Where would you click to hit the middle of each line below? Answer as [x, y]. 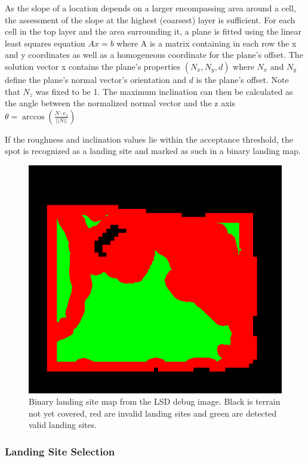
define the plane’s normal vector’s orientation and [96, 79]
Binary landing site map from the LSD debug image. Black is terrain [155, 401]
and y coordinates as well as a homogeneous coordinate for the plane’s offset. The [154, 55]
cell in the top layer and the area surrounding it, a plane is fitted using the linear [153, 31]
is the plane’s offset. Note [242, 79]
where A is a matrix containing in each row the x [207, 43]
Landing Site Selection [60, 451]
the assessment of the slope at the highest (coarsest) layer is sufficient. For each [150, 19]
